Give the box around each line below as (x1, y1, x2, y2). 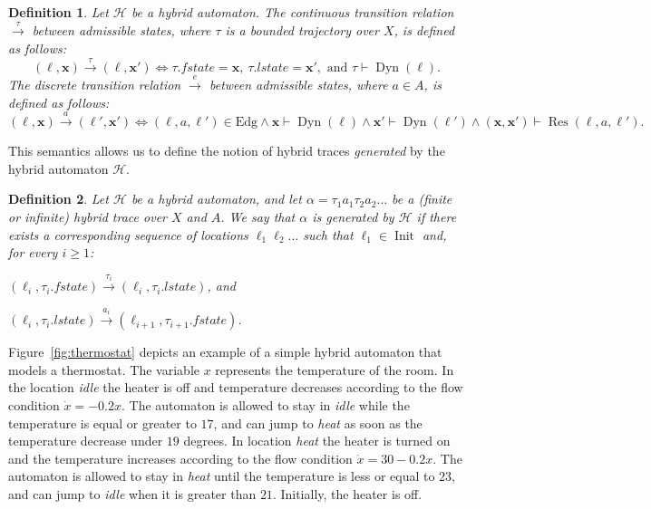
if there (416, 206, 457, 226)
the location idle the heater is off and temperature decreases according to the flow (8, 378, 463, 397)
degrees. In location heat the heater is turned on (183, 431, 451, 450)
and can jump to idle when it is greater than (8, 484, 257, 503)
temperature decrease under (8, 431, 163, 450)
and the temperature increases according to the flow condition (8, 448, 353, 467)
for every (8, 243, 58, 262)
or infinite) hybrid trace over (8, 206, 167, 226)
